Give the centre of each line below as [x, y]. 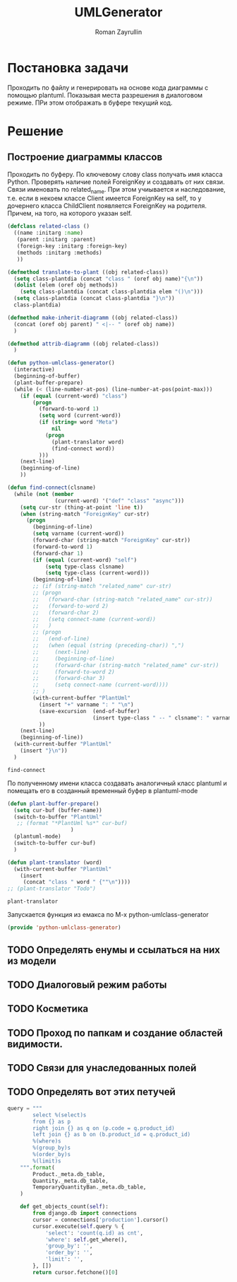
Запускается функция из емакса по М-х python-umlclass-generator [108, 915]
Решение [35, 131]
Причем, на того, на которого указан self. [70, 214]
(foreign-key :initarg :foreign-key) [72, 246]
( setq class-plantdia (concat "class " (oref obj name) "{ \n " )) [108, 279]
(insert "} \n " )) [44, 751]
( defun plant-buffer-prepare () [53, 804]
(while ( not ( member [44, 494]
